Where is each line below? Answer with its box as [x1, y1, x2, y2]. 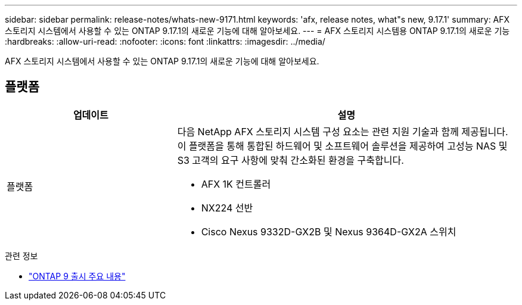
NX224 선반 [201, 201, 253, 214]
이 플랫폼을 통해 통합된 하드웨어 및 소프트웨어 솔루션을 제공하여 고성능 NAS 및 [177, 139, 508, 152]
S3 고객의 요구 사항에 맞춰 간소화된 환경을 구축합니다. [177, 154, 404, 166]
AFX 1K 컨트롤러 [201, 178, 271, 190]
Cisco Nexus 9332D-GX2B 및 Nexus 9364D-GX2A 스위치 [201, 225, 456, 238]
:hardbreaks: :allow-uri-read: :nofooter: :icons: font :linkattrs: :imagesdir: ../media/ [5, 36, 325, 46]
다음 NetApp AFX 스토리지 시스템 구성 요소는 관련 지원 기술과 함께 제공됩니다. [177, 125, 508, 138]
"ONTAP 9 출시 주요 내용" [29, 270, 126, 281]
